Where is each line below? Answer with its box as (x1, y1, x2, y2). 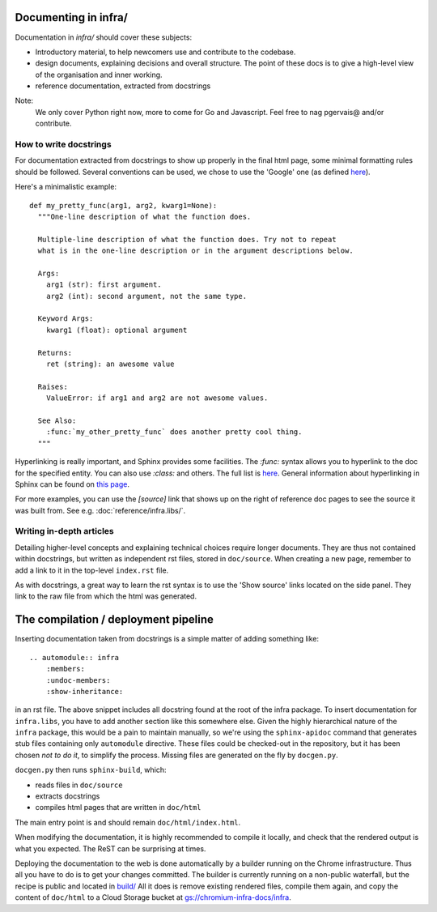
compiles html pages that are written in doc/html (35, 803, 202, 812)
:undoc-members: (45, 675, 111, 684)
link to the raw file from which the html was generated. (15, 591, 197, 601)
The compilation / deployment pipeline (15, 612, 214, 627)
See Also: (37, 416, 77, 425)
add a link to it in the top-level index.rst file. (15, 565, 169, 575)
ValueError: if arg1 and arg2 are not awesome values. (45, 394, 269, 403)
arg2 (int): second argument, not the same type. (45, 292, 247, 300)
